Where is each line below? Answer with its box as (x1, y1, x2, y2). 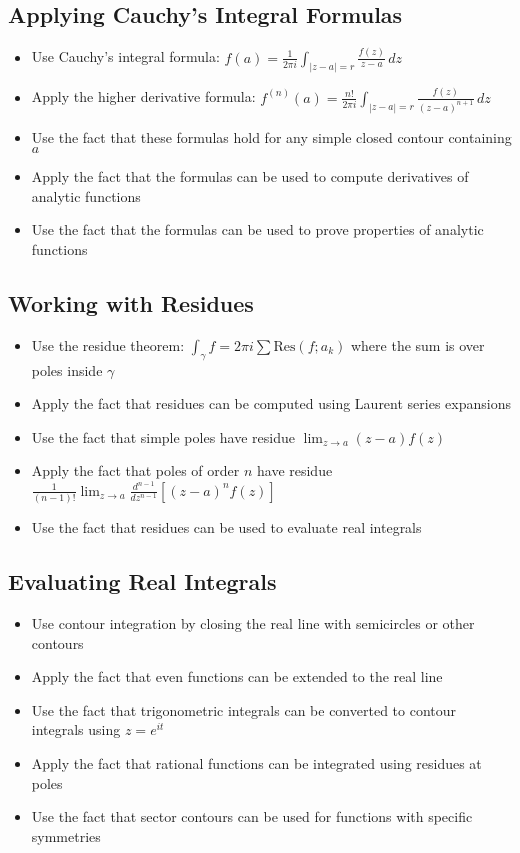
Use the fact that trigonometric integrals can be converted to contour (31, 699, 457, 720)
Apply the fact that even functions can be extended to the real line (31, 666, 443, 687)
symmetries (31, 825, 101, 846)
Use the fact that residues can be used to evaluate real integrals (31, 517, 422, 538)
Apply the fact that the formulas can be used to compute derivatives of (31, 166, 469, 187)
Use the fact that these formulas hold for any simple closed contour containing (31, 126, 512, 147)
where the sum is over (350, 334, 485, 355)
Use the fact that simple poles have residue (31, 426, 295, 447)
